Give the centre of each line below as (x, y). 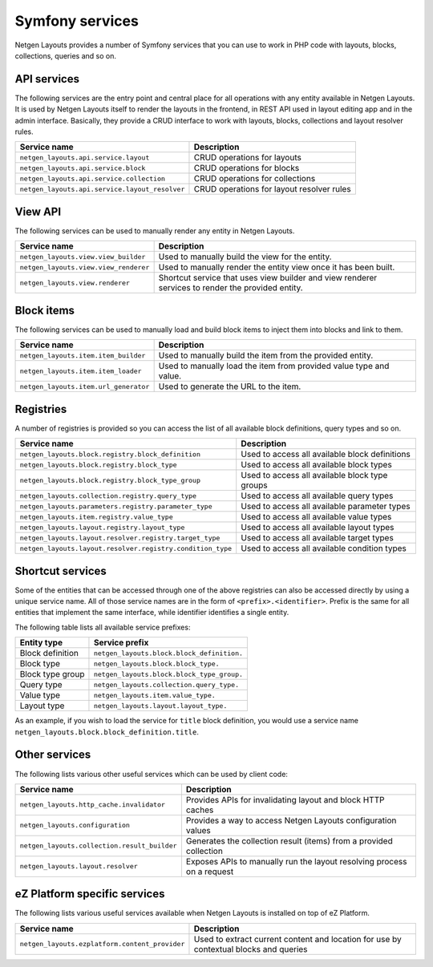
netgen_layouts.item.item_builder (83, 356)
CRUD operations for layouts (248, 158)
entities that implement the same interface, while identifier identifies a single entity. (152, 613)
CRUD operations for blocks (247, 168)
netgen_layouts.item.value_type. (154, 695)
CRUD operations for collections (255, 179)
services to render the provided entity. (231, 288)
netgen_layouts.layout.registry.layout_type (102, 527)
